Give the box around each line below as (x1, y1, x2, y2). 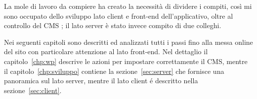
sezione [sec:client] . (4, 85, 62, 95)
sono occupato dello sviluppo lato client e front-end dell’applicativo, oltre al (4, 10, 233, 21)
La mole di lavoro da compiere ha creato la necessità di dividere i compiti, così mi (4, 1, 252, 11)
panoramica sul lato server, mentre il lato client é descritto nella (4, 75, 198, 86)
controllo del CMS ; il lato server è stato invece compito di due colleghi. (4, 20, 221, 31)
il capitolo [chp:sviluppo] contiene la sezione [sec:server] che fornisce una (4, 66, 224, 76)
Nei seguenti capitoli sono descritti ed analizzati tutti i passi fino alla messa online (4, 36, 253, 47)
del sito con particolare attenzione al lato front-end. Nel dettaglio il (4, 46, 208, 57)
